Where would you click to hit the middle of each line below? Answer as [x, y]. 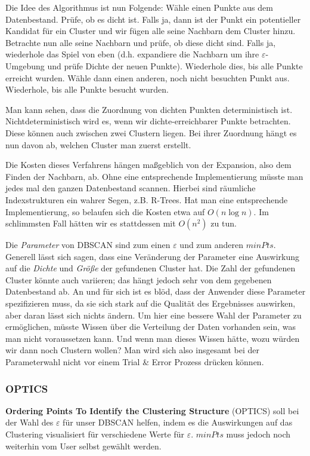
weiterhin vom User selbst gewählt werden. [83, 446]
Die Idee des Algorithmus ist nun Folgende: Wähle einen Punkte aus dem [139, 7]
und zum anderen [211, 245]
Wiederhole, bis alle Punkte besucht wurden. [87, 89]
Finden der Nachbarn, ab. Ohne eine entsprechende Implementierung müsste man [154, 176]
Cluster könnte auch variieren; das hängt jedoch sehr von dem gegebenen [139, 279]
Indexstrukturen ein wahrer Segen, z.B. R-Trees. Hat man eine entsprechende [147, 199]
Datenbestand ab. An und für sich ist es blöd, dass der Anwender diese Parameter [156, 291]
